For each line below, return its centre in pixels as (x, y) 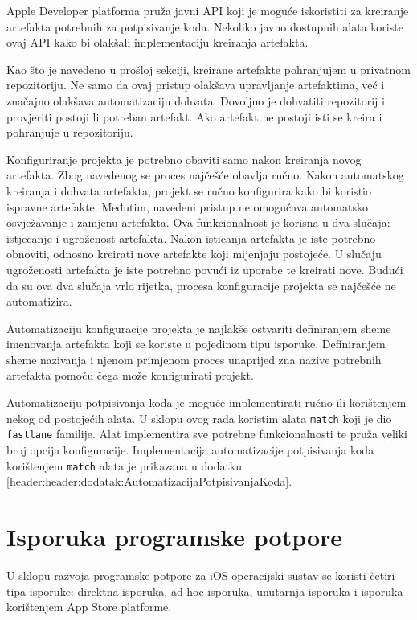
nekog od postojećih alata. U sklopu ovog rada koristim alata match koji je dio (199, 418)
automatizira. (39, 301)
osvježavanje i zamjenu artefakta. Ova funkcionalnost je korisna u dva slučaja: (198, 222)
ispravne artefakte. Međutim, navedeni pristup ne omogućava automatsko (187, 206)
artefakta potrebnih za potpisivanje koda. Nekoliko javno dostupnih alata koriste (205, 26)
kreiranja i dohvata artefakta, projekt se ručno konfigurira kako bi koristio (189, 190)
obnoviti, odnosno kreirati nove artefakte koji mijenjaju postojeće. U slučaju (194, 254)
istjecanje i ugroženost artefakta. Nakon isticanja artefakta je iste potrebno (191, 238)
